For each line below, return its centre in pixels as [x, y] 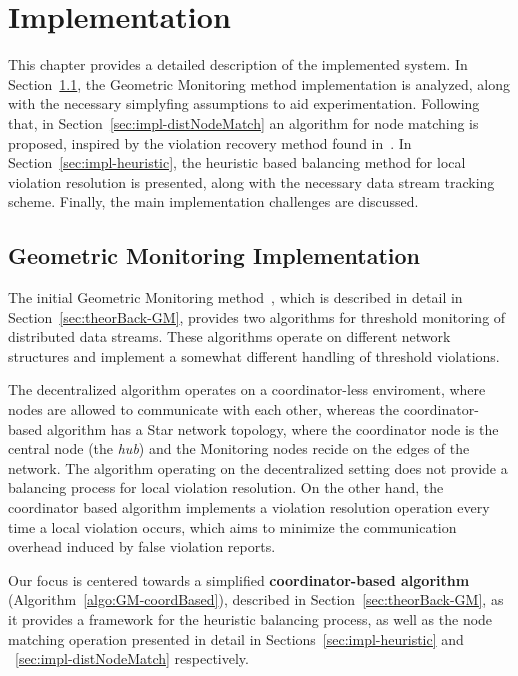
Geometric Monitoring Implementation [214, 255]
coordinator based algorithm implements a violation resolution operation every [249, 507]
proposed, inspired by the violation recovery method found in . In [210, 142]
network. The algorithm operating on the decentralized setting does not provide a [258, 467]
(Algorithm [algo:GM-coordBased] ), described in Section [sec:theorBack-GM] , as [256, 599]
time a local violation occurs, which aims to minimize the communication [232, 526]
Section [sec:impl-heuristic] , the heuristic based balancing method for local [237, 162]
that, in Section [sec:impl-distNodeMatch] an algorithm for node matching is [243, 122]
